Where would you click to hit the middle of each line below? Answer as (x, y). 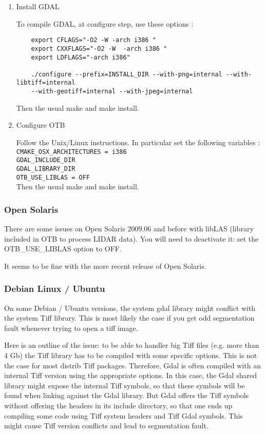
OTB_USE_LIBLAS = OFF (53, 177)
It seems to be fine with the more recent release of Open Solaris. (105, 265)
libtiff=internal (46, 83)
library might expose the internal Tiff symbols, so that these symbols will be (125, 385)
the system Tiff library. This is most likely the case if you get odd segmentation (129, 318)
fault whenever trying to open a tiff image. (71, 328)
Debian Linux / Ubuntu (55, 289)
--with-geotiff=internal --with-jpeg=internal (112, 92)
